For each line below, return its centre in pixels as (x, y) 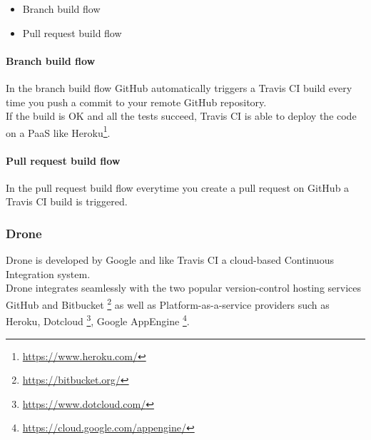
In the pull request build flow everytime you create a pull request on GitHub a (178, 187)
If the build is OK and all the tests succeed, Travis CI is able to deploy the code (181, 116)
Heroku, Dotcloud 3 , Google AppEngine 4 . (98, 320)
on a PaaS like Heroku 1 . (58, 131)
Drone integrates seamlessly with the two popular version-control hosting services (184, 288)
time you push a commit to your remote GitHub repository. (136, 102)
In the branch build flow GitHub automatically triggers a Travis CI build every (179, 87)
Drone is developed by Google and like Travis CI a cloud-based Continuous (170, 260)
